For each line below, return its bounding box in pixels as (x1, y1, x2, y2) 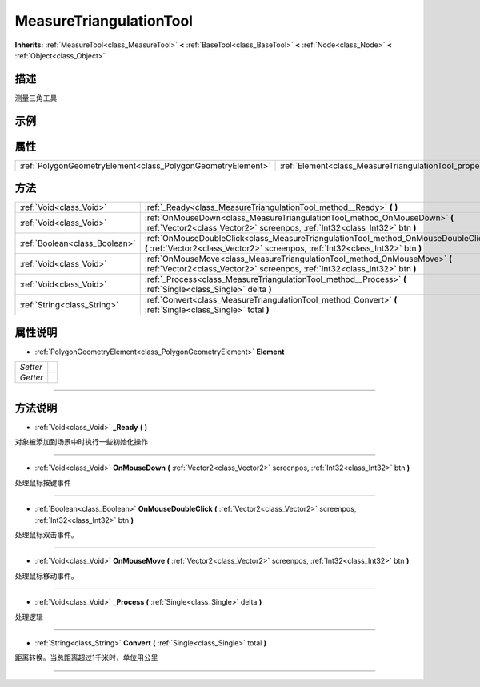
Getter (19, 372, 44, 384)
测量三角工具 (14, 93, 58, 102)
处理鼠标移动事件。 (14, 571, 78, 581)
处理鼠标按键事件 (14, 477, 71, 488)
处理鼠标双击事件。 (14, 530, 78, 540)
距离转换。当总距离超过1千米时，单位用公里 (14, 653, 158, 662)
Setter (19, 361, 43, 372)
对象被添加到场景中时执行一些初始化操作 (14, 437, 148, 447)
